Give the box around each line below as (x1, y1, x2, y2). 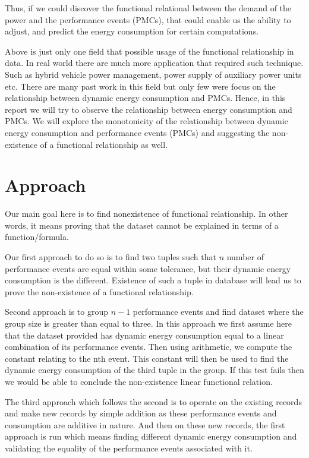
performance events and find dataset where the (133, 305, 304, 318)
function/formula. (5, 230, 69, 243)
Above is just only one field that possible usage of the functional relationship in (5, 45, 294, 57)
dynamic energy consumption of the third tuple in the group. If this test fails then (5, 364, 304, 376)
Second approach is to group (5, 305, 109, 318)
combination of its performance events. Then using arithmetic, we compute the (5, 340, 292, 353)
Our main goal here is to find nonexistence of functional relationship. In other (5, 207, 288, 220)
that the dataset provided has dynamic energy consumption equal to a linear (5, 329, 284, 341)
